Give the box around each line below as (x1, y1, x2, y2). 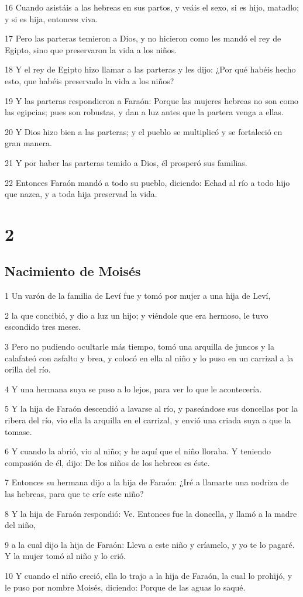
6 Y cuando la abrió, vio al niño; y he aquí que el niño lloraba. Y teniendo (5, 445, 271, 457)
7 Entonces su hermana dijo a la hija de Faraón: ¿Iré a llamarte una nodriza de (5, 476, 289, 488)
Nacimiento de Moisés (5, 262, 141, 280)
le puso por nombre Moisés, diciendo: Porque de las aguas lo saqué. (5, 581, 246, 593)
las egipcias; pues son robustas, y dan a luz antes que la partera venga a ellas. (5, 106, 284, 118)
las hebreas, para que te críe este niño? (5, 488, 144, 500)
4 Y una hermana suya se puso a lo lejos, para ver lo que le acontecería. (5, 382, 262, 395)
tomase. (5, 425, 32, 437)
